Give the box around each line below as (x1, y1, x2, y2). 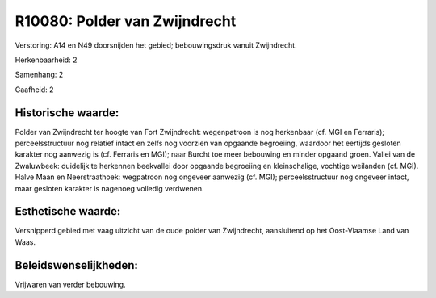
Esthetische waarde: (15, 204, 121, 218)
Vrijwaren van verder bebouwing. (15, 279, 126, 289)
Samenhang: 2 (15, 69, 64, 80)
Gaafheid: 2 (15, 85, 54, 94)
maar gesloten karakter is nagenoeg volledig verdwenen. (15, 183, 204, 193)
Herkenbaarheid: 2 (15, 55, 78, 65)
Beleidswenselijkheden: (15, 258, 139, 272)
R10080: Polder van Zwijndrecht (15, 12, 237, 30)
